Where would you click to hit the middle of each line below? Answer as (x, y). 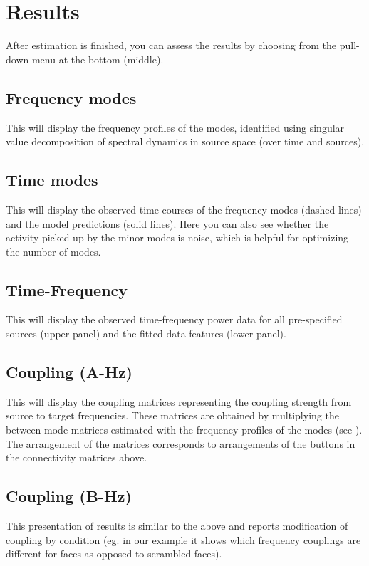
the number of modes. (53, 251)
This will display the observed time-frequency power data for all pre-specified (174, 319)
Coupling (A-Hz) (69, 372)
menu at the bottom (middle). (98, 59)
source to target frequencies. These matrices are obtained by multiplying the (172, 415)
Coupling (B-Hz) (69, 496)
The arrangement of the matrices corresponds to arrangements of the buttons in (181, 443)
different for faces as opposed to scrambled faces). (114, 554)
